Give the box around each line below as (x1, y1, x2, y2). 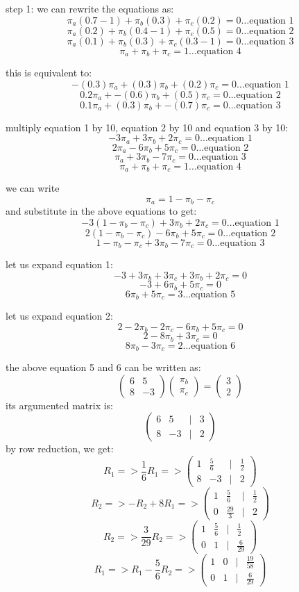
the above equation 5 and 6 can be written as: (6, 360, 201, 375)
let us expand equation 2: (6, 309, 113, 323)
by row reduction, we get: (6, 441, 114, 456)
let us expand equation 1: (6, 257, 113, 272)
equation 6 (191, 340, 236, 351)
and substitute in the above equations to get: (6, 204, 197, 218)
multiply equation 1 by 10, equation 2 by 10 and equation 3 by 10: (6, 120, 289, 134)
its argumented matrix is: (6, 397, 114, 412)
